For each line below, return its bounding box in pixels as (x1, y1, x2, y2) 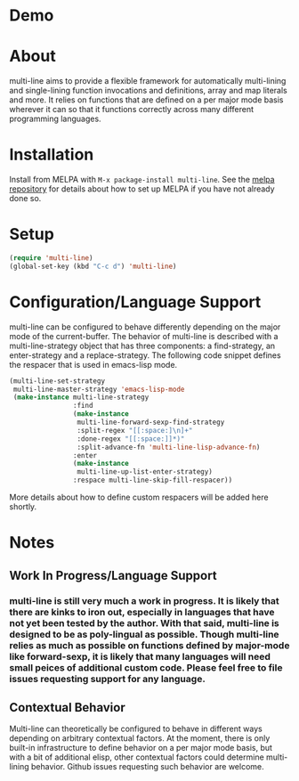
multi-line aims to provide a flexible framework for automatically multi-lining (9, 76, 287, 86)
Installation (9, 144, 94, 165)
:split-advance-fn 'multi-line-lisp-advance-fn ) (77, 443, 261, 452)
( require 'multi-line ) (9, 254, 93, 263)
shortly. (9, 501, 37, 512)
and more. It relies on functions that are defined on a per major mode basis (9, 94, 284, 105)
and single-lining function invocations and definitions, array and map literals (9, 85, 287, 96)
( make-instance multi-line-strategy (12, 393, 149, 402)
